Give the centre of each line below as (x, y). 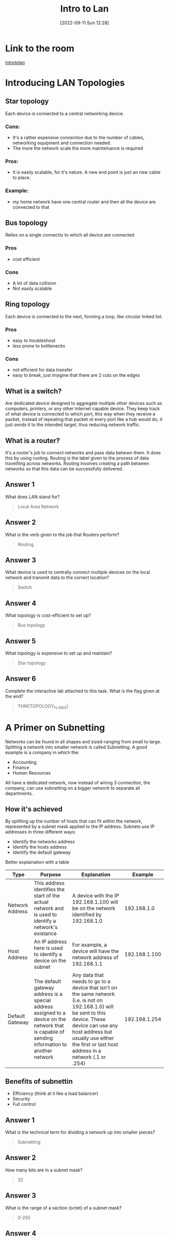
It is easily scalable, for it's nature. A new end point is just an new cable (87, 172)
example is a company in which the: (42, 752)
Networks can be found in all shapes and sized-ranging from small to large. (83, 741)
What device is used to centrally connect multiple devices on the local (78, 572)
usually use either (93, 1038)
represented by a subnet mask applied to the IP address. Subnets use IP (80, 827)
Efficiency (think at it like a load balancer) (55, 1094)
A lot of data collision (34, 283)
